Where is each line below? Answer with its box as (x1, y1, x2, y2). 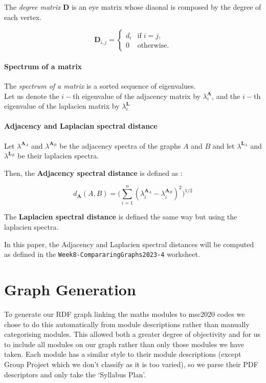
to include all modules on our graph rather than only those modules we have (4, 338, 245, 349)
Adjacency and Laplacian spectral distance (4, 120, 158, 131)
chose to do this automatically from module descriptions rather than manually (4, 318, 250, 329)
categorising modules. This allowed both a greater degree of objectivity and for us (4, 329, 261, 339)
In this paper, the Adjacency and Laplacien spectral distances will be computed (4, 238, 254, 249)
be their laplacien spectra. (17, 150, 99, 161)
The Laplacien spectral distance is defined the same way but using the (4, 211, 237, 222)
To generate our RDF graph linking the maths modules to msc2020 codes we (4, 309, 245, 319)
